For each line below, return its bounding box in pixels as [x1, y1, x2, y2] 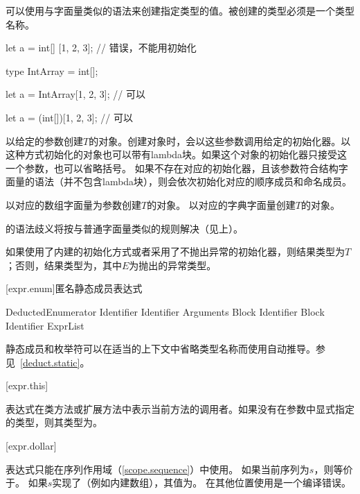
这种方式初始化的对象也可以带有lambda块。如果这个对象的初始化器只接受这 [6, 147, 348, 162]
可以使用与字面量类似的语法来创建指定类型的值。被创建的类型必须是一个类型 [6, 3, 354, 17]
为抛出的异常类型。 [129, 257, 217, 272]
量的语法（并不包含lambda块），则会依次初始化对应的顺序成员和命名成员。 [15, 174, 352, 189]
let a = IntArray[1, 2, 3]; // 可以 [6, 87, 145, 101]
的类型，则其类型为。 [6, 415, 102, 429]
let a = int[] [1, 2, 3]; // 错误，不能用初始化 [6, 40, 197, 55]
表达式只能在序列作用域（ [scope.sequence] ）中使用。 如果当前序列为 [6, 461, 309, 476]
